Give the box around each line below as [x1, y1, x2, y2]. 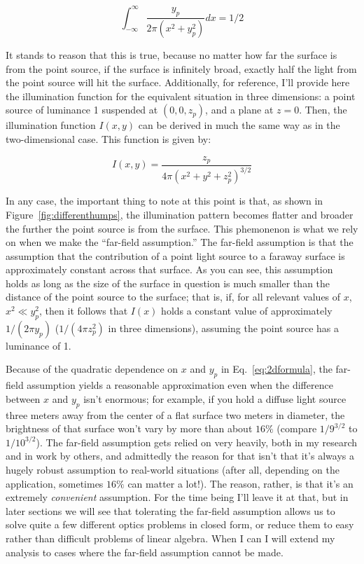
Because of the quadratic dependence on [6, 362, 178, 376]
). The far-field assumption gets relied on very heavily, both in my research [36, 434, 358, 449]
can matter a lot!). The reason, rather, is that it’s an [127, 476, 353, 490]
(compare [276, 421, 317, 436]
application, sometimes [6, 476, 104, 490]
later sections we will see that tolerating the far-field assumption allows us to [6, 503, 335, 518]
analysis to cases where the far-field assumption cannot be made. [6, 544, 283, 559]
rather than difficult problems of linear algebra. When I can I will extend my [6, 531, 335, 545]
